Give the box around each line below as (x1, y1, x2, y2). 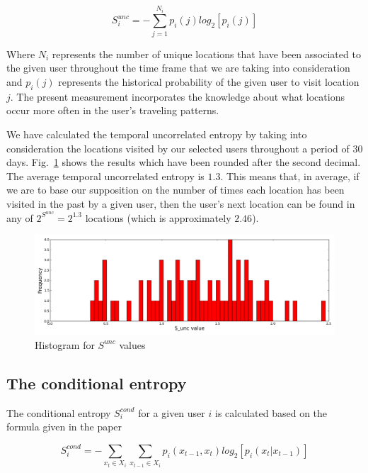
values (119, 337, 146, 352)
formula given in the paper (6, 419, 122, 434)
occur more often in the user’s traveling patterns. (6, 103, 219, 118)
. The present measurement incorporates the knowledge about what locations (10, 89, 345, 104)
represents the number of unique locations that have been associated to (52, 46, 361, 61)
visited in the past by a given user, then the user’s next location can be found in (6, 196, 355, 211)
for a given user (138, 405, 205, 420)
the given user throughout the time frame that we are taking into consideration (6, 60, 350, 75)
